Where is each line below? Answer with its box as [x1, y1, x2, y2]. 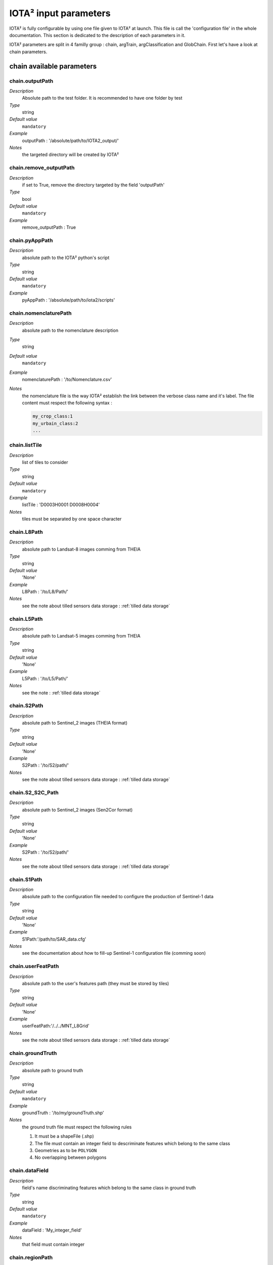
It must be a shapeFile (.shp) [34, 1133, 95, 1140]
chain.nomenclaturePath [9, 309, 72, 316]
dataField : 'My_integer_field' [22, 1227, 82, 1233]
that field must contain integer [22, 1241, 85, 1247]
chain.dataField [9, 1167, 49, 1174]
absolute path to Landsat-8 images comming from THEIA [22, 546, 141, 552]
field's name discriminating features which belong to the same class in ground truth [22, 1185, 196, 1191]
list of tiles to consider [22, 459, 68, 466]
